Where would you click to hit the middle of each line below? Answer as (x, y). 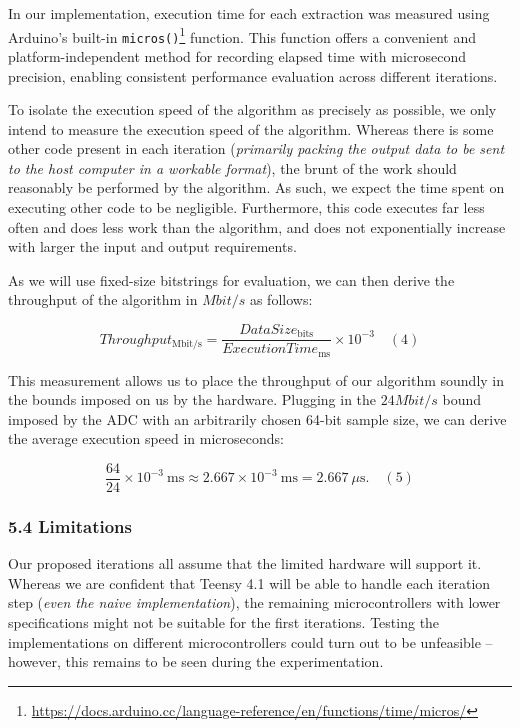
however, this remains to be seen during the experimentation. (196, 661)
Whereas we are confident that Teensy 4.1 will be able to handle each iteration (249, 582)
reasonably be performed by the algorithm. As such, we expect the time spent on (256, 187)
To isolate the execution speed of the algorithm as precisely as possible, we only (252, 109)
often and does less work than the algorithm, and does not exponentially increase (257, 226)
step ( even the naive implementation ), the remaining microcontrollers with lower (254, 602)
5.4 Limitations (70, 525)
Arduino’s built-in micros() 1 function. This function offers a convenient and (242, 35)
